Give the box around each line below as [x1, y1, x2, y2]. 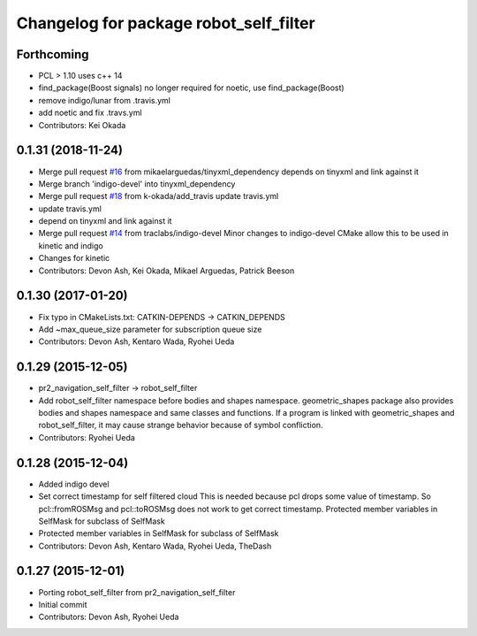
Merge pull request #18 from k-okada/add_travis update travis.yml [38, 191, 279, 202]
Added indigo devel [38, 479, 110, 489]
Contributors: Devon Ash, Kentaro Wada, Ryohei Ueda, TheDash [38, 540, 272, 551]
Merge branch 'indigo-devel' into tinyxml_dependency [38, 178, 236, 189]
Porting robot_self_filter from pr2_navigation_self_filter [38, 586, 236, 597]
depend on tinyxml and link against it [38, 216, 172, 226]
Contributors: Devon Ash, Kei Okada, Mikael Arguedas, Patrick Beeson [38, 265, 295, 276]
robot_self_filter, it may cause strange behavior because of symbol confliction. [38, 420, 323, 431]
